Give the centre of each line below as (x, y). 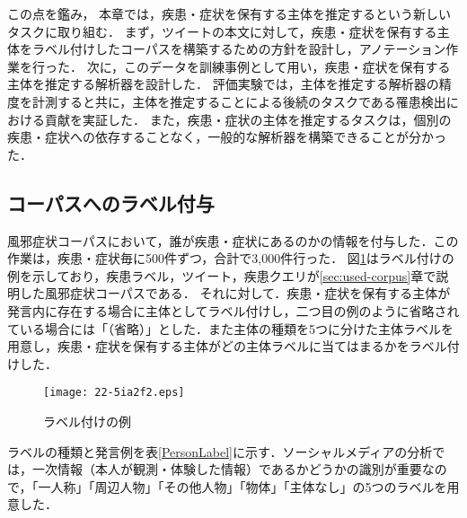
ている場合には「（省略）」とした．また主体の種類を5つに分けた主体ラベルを (230, 328)
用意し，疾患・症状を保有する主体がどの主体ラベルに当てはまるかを (208, 346)
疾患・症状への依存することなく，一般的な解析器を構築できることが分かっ (227, 137)
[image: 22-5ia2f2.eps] (114, 393)
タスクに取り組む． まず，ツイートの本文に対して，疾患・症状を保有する (222, 31)
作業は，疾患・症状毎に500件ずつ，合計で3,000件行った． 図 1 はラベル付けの (231, 258)
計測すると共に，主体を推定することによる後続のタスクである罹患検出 (239, 101)
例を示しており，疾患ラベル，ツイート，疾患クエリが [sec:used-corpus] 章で (222, 275)
